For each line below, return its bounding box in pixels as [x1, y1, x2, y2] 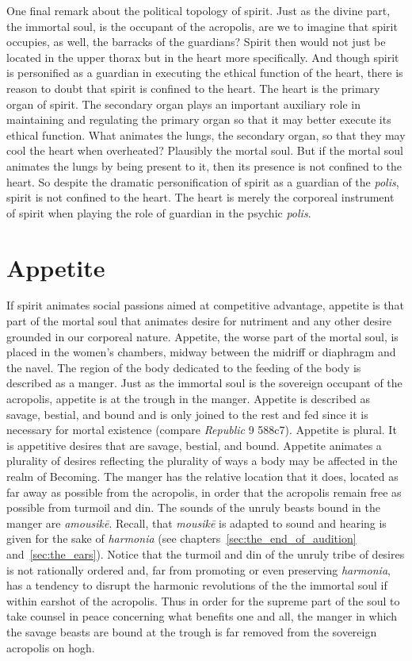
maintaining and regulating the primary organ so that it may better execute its [6, 111, 391, 128]
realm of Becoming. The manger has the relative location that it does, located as [6, 467, 399, 484]
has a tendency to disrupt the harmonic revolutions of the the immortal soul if [6, 577, 387, 594]
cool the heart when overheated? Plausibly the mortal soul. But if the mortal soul [6, 142, 403, 159]
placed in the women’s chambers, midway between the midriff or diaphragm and [6, 344, 396, 360]
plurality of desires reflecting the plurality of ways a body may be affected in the [6, 452, 398, 469]
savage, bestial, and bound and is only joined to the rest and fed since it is [6, 405, 368, 422]
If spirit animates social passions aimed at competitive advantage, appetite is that [6, 297, 404, 313]
